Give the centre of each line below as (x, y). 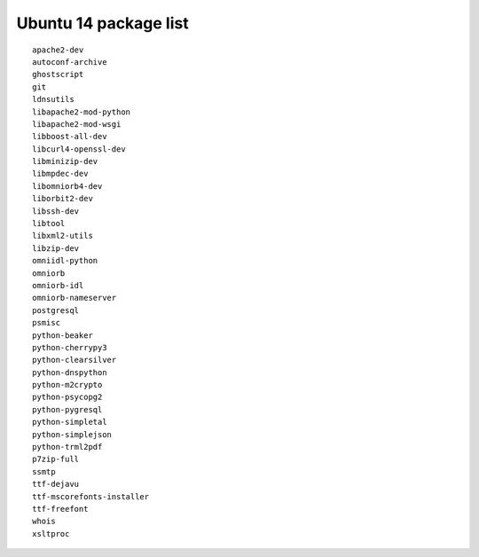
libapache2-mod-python (82, 112)
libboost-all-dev (70, 137)
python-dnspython (70, 372)
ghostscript (58, 75)
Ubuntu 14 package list (103, 23)
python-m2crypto (67, 385)
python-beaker (63, 335)
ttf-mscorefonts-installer (91, 496)
